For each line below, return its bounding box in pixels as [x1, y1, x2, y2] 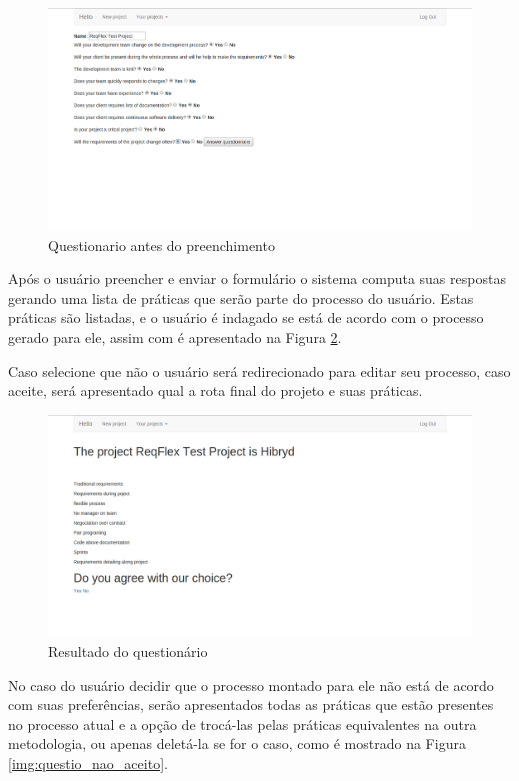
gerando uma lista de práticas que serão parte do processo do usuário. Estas [8, 287, 474, 308]
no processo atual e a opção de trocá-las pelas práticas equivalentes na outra [8, 713, 477, 734]
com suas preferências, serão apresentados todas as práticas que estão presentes [8, 694, 494, 715]
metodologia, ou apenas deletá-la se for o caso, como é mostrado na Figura [8, 733, 466, 754]
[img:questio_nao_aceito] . [8, 753, 168, 774]
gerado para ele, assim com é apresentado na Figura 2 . [8, 326, 342, 347]
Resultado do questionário [48, 641, 208, 662]
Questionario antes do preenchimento [48, 234, 275, 255]
